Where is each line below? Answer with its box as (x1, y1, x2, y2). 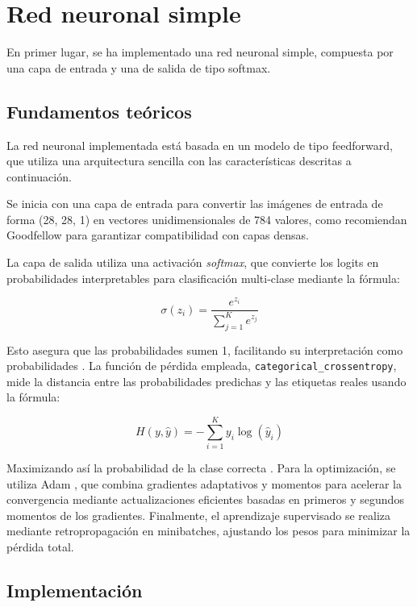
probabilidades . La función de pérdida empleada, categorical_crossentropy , (6, 357, 397, 374)
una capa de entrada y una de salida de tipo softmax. (6, 59, 271, 76)
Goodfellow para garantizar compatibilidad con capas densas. (6, 227, 309, 243)
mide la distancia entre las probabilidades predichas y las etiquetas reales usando (6, 372, 407, 389)
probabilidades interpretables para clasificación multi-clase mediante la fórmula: (6, 269, 400, 286)
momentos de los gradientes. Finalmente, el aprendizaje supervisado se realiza (6, 506, 390, 523)
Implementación (6, 578, 143, 603)
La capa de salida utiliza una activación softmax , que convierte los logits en (6, 254, 379, 271)
